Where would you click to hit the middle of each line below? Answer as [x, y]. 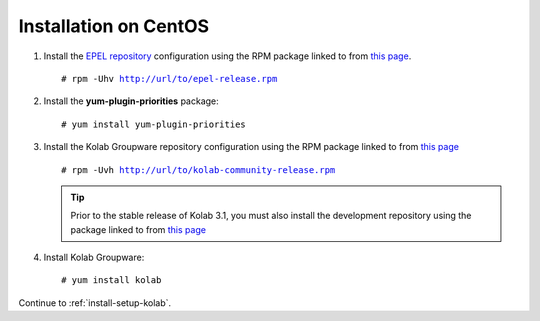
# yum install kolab [111, 280]
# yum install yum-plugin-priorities [154, 124]
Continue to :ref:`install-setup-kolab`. [95, 302]
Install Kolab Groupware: [94, 257]
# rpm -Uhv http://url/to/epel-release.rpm [169, 78]
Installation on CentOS [114, 26]
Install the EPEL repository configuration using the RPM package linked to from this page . [227, 56]
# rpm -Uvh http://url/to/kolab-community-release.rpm [198, 169]
